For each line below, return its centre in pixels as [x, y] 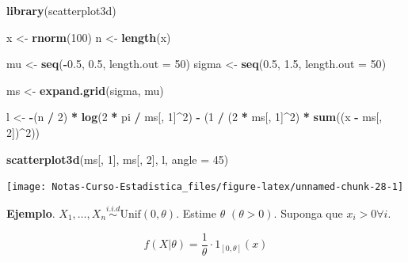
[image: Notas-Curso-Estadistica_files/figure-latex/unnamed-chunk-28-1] [205, 187]
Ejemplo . [31, 213]
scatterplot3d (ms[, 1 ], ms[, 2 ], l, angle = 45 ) [118, 159]
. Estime [196, 213]
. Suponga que [308, 213]
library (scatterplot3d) [61, 10]
